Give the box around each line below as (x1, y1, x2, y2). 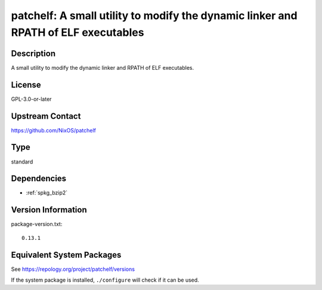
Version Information (11, 205, 87, 215)
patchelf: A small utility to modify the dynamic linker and (11, 9, 298, 22)
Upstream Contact (11, 111, 81, 121)
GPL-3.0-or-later (11, 95, 52, 103)
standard (11, 158, 33, 165)
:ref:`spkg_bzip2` (26, 189, 68, 196)
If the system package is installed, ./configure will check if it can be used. (11, 276, 199, 283)
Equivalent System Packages (11, 249, 122, 260)
